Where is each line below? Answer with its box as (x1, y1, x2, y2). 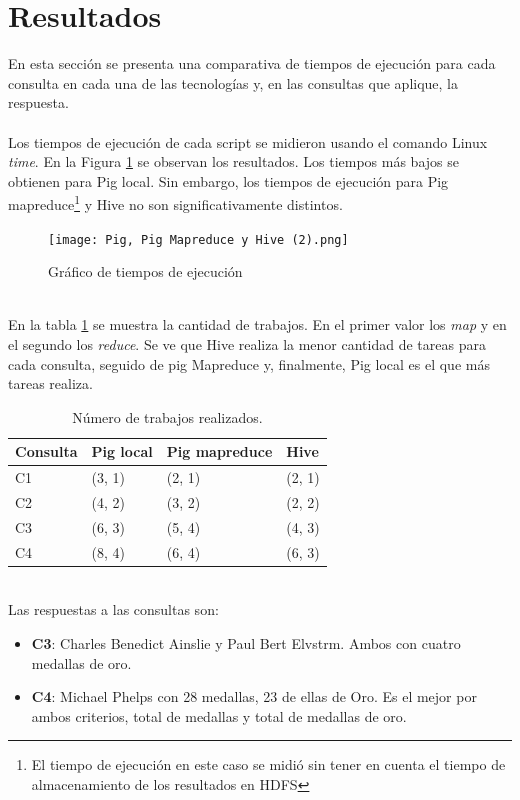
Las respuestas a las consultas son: (8, 599, 219, 620)
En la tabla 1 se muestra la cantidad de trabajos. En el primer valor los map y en (8, 314, 507, 335)
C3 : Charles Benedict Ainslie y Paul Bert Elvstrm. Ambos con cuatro (31, 633, 461, 653)
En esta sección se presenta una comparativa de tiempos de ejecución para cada (8, 53, 496, 74)
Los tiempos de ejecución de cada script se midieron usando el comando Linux (8, 131, 488, 152)
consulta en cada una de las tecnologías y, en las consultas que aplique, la (8, 72, 459, 93)
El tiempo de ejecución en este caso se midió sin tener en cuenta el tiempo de (31, 754, 506, 775)
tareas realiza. (8, 373, 93, 394)
